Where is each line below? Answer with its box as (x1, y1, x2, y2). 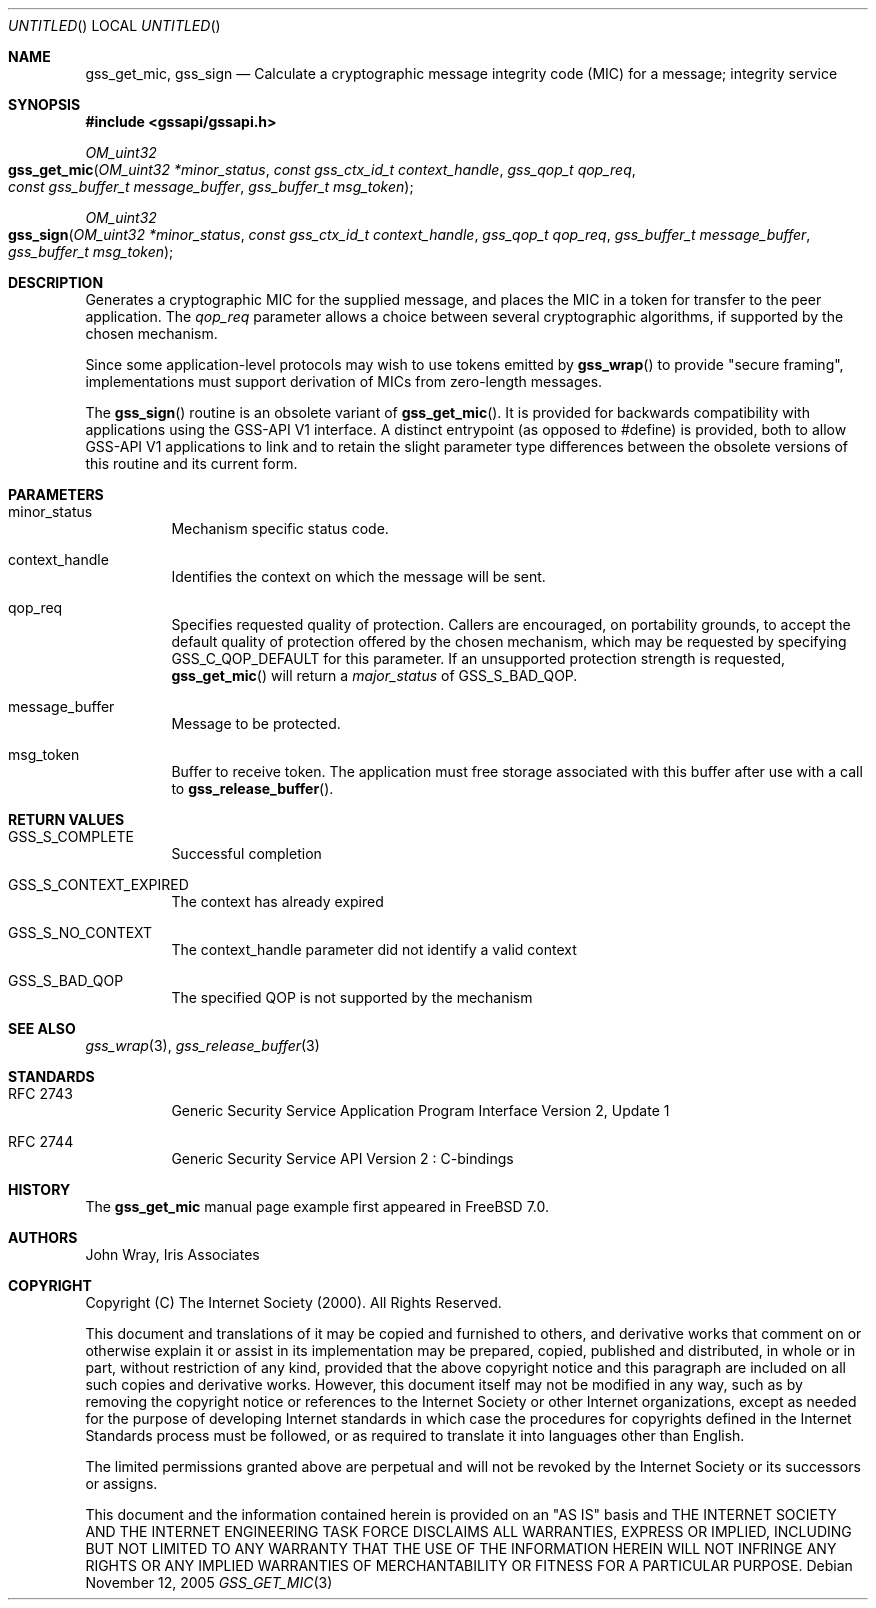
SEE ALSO (8, 1020, 76, 1037)
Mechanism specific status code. (171, 520, 389, 537)
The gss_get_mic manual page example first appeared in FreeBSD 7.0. (85, 1198, 549, 1215)
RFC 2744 (8, 1133, 74, 1150)
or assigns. (85, 1475, 158, 1492)
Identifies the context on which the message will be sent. (171, 568, 546, 585)
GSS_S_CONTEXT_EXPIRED (8, 876, 189, 893)
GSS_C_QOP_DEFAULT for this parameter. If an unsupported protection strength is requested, (171, 650, 786, 667)
